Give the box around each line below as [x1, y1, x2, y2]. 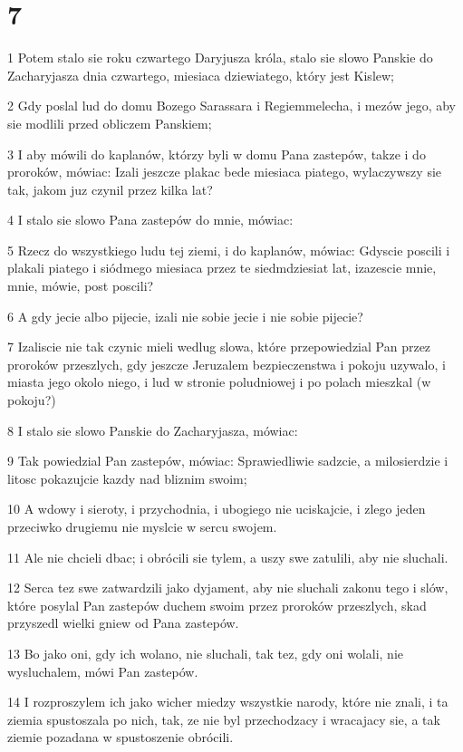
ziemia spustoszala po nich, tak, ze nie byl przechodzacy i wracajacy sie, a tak [7, 709, 440, 728]
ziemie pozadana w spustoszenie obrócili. [7, 728, 234, 747]
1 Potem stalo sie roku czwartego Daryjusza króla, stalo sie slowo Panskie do [7, 48, 433, 67]
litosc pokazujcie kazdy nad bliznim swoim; [7, 468, 247, 487]
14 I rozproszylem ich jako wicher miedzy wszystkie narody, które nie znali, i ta [7, 692, 449, 711]
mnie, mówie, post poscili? [7, 276, 154, 295]
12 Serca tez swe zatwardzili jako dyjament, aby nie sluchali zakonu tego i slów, [7, 578, 449, 597]
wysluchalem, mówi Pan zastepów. [7, 661, 198, 680]
